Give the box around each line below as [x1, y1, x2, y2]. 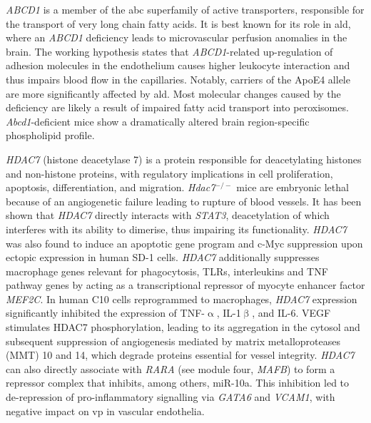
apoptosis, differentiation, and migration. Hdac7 [6, 180, 215, 195]
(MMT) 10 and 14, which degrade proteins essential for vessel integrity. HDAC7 [6, 347, 355, 362]
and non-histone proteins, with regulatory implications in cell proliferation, [6, 165, 333, 180]
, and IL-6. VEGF [252, 305, 331, 320]
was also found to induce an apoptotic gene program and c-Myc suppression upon [6, 235, 363, 250]
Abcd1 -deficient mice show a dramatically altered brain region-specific [6, 113, 310, 128]
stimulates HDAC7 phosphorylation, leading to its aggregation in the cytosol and [6, 320, 360, 335]
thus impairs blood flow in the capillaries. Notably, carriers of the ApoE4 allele [6, 71, 350, 86]
